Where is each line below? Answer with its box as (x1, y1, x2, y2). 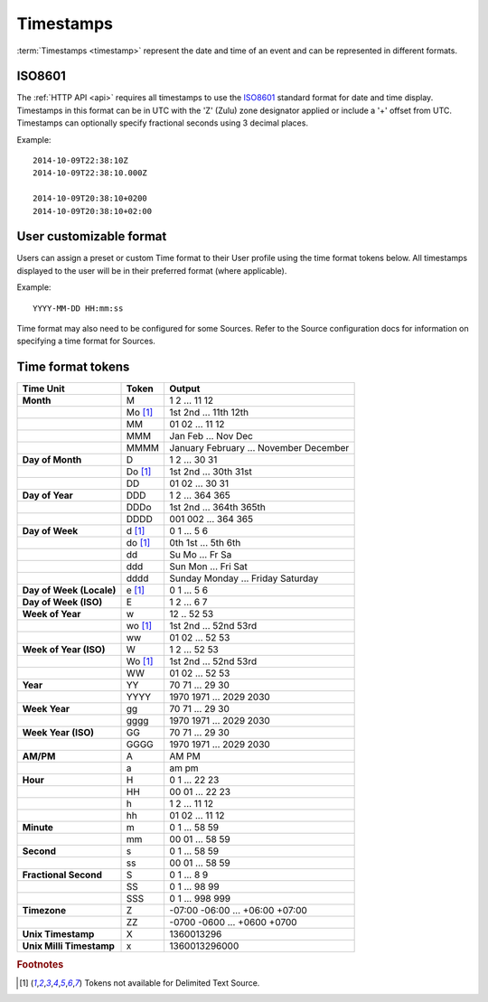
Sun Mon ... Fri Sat (169, 560, 249, 573)
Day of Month (22, 454, 82, 466)
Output (169, 382, 201, 395)
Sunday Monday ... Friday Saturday (169, 572, 319, 585)
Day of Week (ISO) (22, 596, 103, 609)
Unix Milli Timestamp (22, 940, 115, 952)
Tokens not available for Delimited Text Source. (84, 978, 260, 988)
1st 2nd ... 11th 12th (169, 407, 249, 419)
